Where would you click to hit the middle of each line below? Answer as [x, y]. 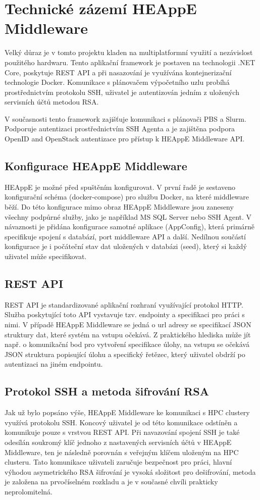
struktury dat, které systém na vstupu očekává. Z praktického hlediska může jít [128, 334]
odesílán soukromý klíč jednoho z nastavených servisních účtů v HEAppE [118, 442]
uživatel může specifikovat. [46, 256]
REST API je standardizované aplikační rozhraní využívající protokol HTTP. [124, 304]
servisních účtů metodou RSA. [52, 102]
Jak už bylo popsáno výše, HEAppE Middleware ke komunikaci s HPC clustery [127, 412]
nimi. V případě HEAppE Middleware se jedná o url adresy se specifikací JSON [128, 324]
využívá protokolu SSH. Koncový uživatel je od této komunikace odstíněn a [121, 422]
